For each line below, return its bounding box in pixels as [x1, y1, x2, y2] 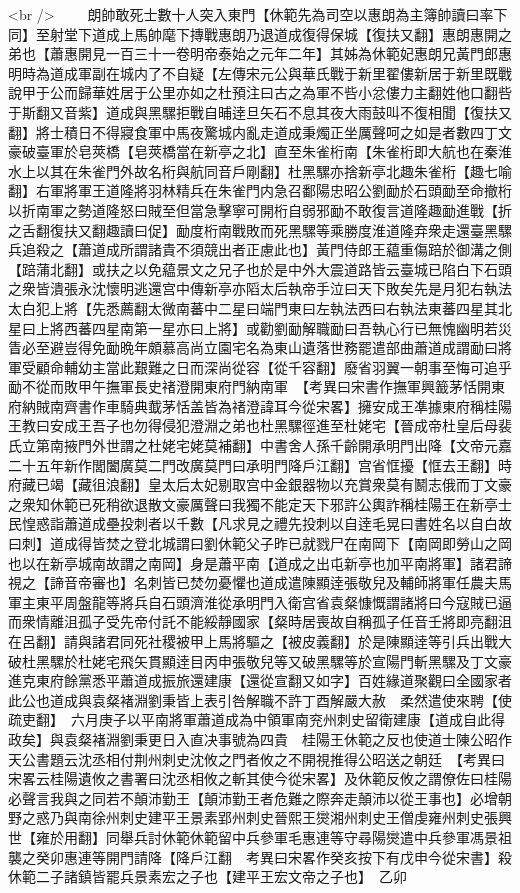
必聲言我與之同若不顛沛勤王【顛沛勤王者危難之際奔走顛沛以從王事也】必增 [8, 787, 498, 808]
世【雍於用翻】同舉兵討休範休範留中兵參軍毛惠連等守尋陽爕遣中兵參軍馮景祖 [8, 826, 512, 847]
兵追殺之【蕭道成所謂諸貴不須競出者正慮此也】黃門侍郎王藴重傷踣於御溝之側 [8, 239, 512, 260]
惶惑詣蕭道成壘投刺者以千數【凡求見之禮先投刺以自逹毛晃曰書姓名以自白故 [21, 513, 512, 534]
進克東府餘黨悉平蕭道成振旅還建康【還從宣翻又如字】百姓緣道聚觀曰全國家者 [8, 670, 512, 691]
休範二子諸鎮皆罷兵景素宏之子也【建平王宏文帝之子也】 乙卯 [8, 866, 407, 887]
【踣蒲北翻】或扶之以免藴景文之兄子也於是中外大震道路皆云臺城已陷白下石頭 [8, 258, 512, 279]
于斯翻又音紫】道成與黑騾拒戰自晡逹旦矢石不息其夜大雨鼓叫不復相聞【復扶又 [8, 101, 512, 122]
